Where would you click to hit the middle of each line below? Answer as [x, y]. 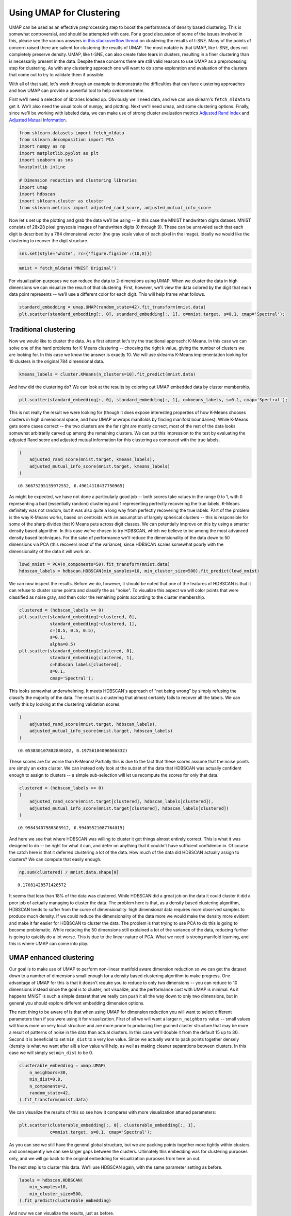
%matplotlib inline [42, 167]
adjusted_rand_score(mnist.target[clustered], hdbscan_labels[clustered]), [121, 802]
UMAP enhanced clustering [51, 957]
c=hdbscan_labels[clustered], [86, 664]
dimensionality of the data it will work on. [50, 551]
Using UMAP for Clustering [65, 13]
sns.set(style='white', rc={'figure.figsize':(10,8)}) [86, 254]
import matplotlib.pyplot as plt [59, 153]
